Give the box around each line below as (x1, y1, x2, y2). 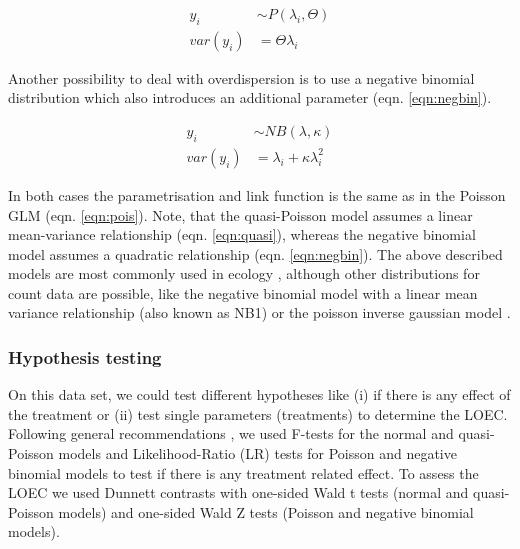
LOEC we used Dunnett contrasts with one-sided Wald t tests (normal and (8, 482, 469, 503)
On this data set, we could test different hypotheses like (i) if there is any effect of (8, 384, 511, 405)
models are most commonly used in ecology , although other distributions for (8, 263, 480, 284)
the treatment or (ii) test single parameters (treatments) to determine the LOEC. (8, 403, 508, 424)
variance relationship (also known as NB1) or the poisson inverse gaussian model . (8, 302, 511, 323)
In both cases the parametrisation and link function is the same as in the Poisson (8, 184, 506, 205)
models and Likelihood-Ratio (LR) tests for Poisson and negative (58, 443, 457, 464)
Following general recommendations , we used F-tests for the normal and (8, 423, 454, 444)
